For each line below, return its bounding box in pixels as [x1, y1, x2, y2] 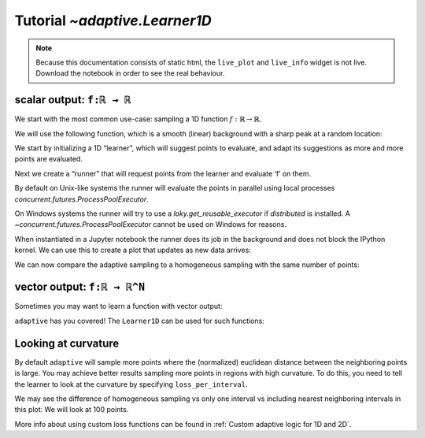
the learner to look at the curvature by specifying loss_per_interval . [14, 379, 248, 389]
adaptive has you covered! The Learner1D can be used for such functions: [14, 316, 265, 325]
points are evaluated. [14, 154, 83, 164]
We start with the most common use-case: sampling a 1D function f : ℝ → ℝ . [14, 114, 262, 124]
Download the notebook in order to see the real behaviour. [35, 69, 225, 78]
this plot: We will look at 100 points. [14, 405, 129, 414]
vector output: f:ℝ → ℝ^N [14, 280, 146, 294]
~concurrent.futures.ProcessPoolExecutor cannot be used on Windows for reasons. [14, 220, 287, 229]
